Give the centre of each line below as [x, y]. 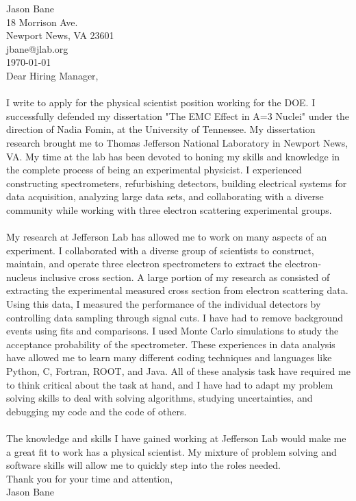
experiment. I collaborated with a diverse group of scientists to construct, [160, 250]
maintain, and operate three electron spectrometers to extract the [144, 264]
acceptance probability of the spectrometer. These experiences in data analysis [171, 344]
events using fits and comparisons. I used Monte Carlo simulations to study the [173, 331]
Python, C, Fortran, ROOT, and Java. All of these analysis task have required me [178, 371]
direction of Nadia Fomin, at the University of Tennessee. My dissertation [161, 129]
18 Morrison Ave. [42, 22]
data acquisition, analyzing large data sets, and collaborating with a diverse [165, 196]
